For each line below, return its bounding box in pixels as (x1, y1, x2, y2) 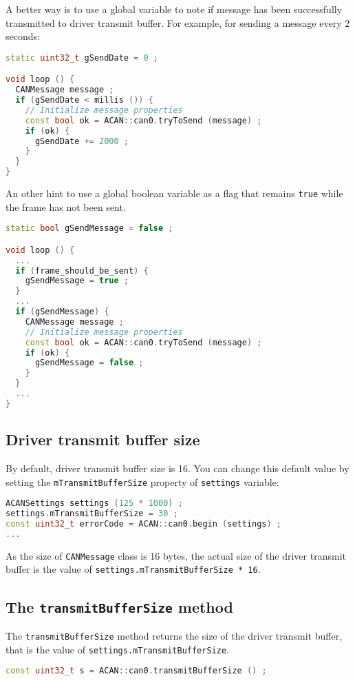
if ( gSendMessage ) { (15, 307, 109, 317)
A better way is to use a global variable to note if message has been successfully (6, 2, 343, 16)
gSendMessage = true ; (25, 276, 129, 286)
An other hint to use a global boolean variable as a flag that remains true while (6, 186, 343, 201)
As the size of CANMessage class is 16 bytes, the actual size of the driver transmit (6, 548, 346, 562)
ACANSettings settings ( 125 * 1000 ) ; (6, 498, 183, 509)
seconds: (6, 29, 40, 43)
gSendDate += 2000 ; (34, 136, 129, 146)
